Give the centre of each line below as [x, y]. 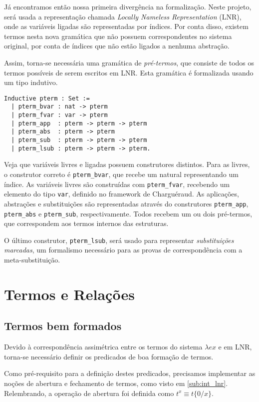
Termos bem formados [63, 326]
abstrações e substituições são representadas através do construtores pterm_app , [126, 203]
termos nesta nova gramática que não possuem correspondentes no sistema [118, 36]
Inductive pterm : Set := [47, 98]
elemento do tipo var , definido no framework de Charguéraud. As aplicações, [122, 194]
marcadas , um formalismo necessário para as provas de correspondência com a [123, 250]
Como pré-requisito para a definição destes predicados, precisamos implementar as [130, 373]
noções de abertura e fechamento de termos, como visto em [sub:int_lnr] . [116, 383]
